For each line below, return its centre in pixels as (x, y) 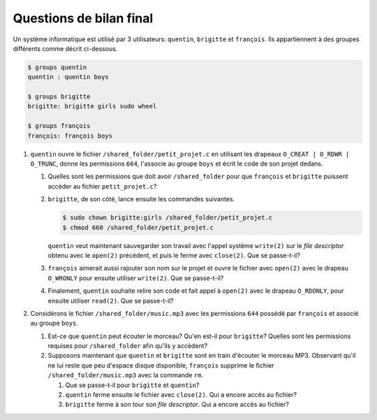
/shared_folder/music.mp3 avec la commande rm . (126, 375)
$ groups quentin (57, 67)
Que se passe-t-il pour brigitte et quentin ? (132, 385)
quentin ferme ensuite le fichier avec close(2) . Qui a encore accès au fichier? (181, 395)
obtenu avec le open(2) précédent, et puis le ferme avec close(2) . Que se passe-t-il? (174, 255)
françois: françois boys (70, 136)
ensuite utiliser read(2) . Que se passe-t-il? (111, 300)
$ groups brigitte (59, 97)
